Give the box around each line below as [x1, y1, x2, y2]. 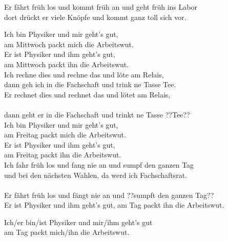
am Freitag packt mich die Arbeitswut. [4, 129, 126, 140]
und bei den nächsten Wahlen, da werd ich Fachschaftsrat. [4, 169, 188, 180]
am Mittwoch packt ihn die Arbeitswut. [4, 58, 129, 69]
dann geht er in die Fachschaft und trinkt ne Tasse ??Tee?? [4, 109, 190, 119]
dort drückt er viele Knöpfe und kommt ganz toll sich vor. [4, 11, 186, 22]
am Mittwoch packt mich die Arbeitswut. [4, 38, 134, 49]
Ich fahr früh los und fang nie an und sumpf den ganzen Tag [4, 159, 194, 170]
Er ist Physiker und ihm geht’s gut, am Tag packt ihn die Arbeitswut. [4, 199, 224, 210]
